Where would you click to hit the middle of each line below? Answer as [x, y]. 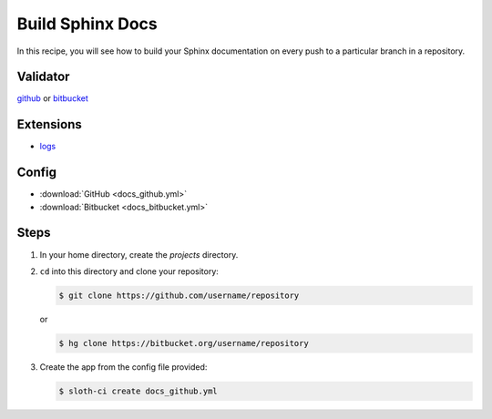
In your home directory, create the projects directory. [139, 254]
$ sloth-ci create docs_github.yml [138, 391]
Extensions [49, 124]
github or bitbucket [52, 98]
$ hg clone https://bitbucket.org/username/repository [184, 343]
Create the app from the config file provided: [123, 367]
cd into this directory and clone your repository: [129, 271]
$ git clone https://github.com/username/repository [179, 295]
